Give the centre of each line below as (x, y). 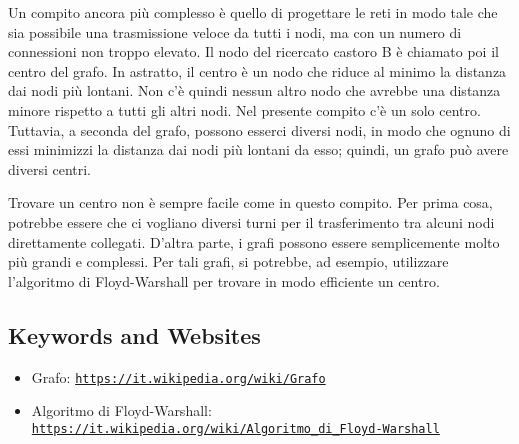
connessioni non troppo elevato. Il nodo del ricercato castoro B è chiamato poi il (253, 51)
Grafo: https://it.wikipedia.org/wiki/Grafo (178, 376)
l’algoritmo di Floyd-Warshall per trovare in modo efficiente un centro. (224, 280)
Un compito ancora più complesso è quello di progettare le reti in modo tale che (253, 12)
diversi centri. (49, 168)
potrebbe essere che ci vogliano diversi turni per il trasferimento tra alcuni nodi (251, 221)
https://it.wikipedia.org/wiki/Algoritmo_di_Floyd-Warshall (235, 428)
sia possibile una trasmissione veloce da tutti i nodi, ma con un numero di (235, 31)
